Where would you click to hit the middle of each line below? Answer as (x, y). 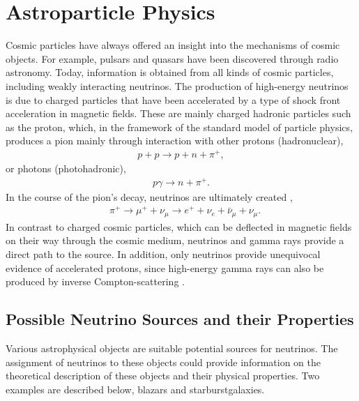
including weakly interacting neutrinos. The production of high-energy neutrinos (177, 85)
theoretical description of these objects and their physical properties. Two (163, 376)
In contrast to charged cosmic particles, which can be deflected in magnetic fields (179, 226)
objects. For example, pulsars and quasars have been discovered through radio (172, 58)
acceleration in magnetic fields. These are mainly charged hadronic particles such (178, 113)
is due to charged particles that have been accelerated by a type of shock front (173, 99)
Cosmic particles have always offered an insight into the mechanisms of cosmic (173, 45)
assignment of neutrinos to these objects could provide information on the (163, 362)
